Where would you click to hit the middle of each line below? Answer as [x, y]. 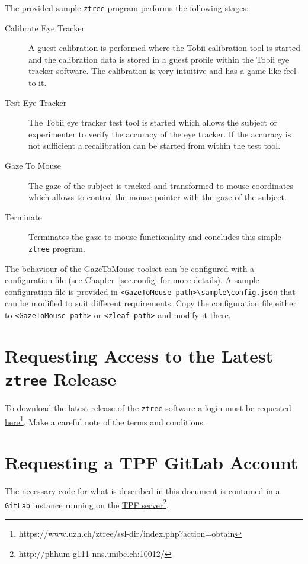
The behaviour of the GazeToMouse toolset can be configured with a [130, 268]
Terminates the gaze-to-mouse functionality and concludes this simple [155, 237]
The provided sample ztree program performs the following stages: [127, 8]
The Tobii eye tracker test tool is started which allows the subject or [153, 122]
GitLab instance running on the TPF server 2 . [87, 504]
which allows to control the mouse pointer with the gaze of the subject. [158, 197]
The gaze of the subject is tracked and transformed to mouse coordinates [161, 185]
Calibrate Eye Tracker [45, 28]
